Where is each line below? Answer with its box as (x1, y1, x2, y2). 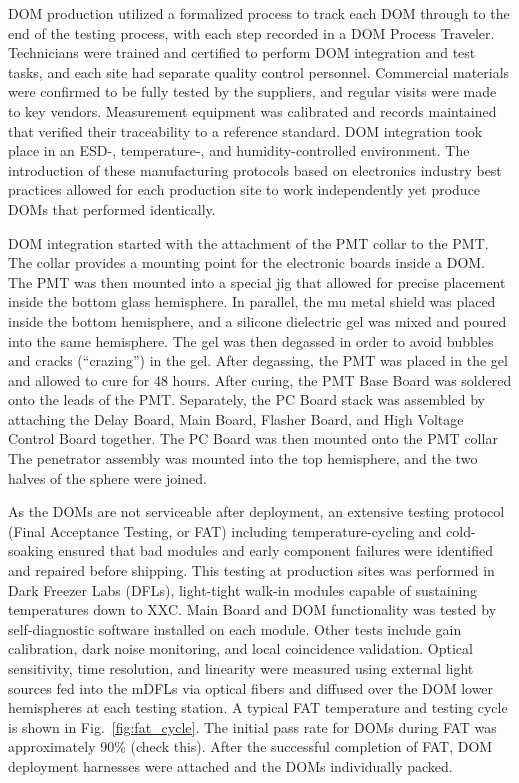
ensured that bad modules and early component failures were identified (58, 540, 494, 561)
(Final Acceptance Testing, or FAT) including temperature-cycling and (8, 520, 442, 541)
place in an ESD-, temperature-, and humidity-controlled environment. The (8, 140, 470, 161)
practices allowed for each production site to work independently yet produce (8, 179, 481, 200)
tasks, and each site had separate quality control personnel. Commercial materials (8, 61, 510, 82)
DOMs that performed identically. (8, 198, 216, 219)
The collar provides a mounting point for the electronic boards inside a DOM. (8, 252, 486, 273)
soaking (8, 540, 54, 561)
